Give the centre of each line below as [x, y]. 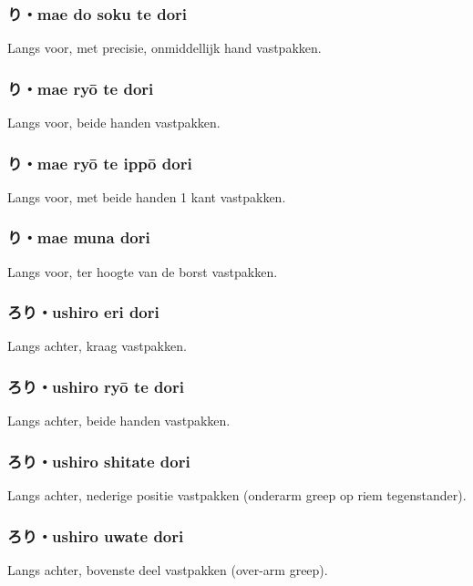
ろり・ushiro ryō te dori [96, 386]
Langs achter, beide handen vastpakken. [119, 421]
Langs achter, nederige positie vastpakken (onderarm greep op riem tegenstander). [237, 495]
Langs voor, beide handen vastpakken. [114, 123]
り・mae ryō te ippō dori [100, 163]
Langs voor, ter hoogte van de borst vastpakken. [143, 271]
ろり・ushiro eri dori [83, 312]
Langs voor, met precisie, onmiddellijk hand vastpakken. [165, 48]
